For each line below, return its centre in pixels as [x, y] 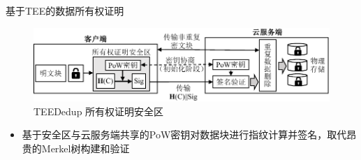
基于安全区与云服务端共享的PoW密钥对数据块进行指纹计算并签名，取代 [184, 134]
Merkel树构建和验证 [86, 148]
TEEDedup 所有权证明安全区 [99, 111]
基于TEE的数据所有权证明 [65, 10]
